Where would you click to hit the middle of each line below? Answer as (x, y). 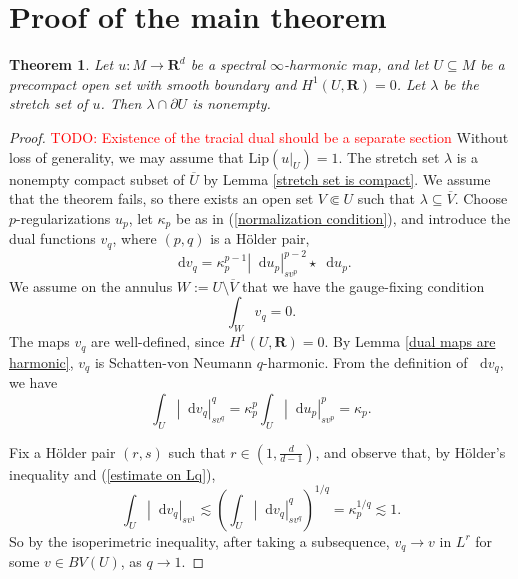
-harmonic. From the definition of (365, 361)
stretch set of (48, 103)
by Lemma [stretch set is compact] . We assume (347, 178)
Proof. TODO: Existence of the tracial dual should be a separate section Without (259, 136)
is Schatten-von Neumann (173, 361)
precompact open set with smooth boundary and (153, 83)
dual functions (52, 238)
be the (461, 83)
